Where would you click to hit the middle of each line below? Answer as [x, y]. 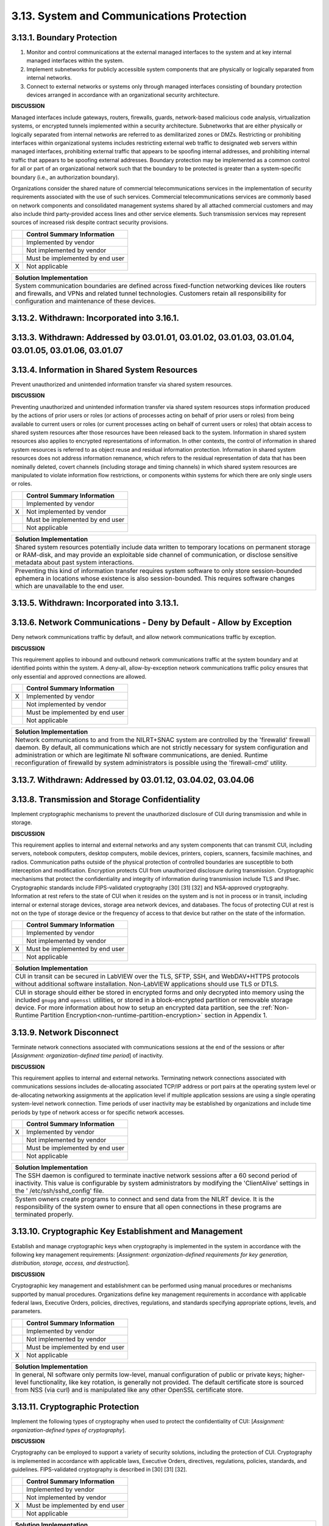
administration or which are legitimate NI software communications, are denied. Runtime [141, 755]
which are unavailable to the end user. [69, 586]
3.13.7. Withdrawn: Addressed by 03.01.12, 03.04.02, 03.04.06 [133, 780]
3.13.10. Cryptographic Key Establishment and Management [127, 1231]
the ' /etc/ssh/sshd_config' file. [59, 1191]
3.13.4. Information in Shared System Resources [104, 370]
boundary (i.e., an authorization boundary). [65, 177]
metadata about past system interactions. [74, 562]
